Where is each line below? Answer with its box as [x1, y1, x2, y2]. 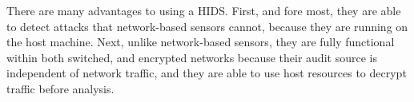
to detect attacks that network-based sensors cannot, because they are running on [6, 18, 408, 34]
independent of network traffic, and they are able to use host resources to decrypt [6, 65, 407, 81]
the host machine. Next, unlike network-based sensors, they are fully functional [6, 33, 395, 50]
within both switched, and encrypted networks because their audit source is [6, 49, 377, 65]
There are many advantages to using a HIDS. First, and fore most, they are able [6, 2, 401, 18]
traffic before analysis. [6, 80, 115, 96]
